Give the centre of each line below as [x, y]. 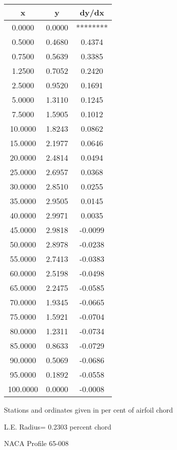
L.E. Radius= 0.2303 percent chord [58, 426]
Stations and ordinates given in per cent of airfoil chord [88, 410]
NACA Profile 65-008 [37, 443]
